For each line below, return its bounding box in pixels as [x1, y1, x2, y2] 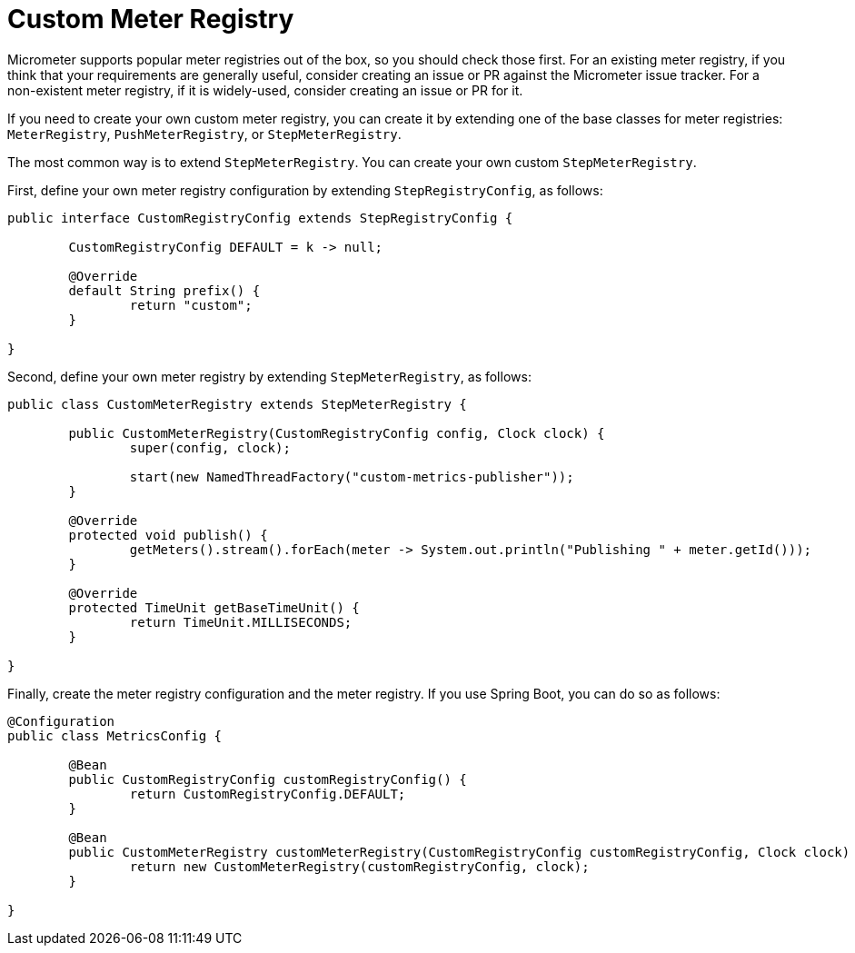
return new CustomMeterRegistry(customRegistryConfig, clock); [129, 859, 590, 874]
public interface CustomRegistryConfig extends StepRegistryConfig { [7, 210, 513, 225]
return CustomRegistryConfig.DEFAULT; [129, 786, 406, 801]
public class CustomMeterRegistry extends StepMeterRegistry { [7, 396, 467, 412]
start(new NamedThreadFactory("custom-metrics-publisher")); [129, 469, 574, 484]
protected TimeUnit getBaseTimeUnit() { [68, 600, 360, 615]
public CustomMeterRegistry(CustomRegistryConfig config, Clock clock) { [68, 425, 605, 441]
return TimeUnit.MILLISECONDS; [129, 614, 353, 630]
